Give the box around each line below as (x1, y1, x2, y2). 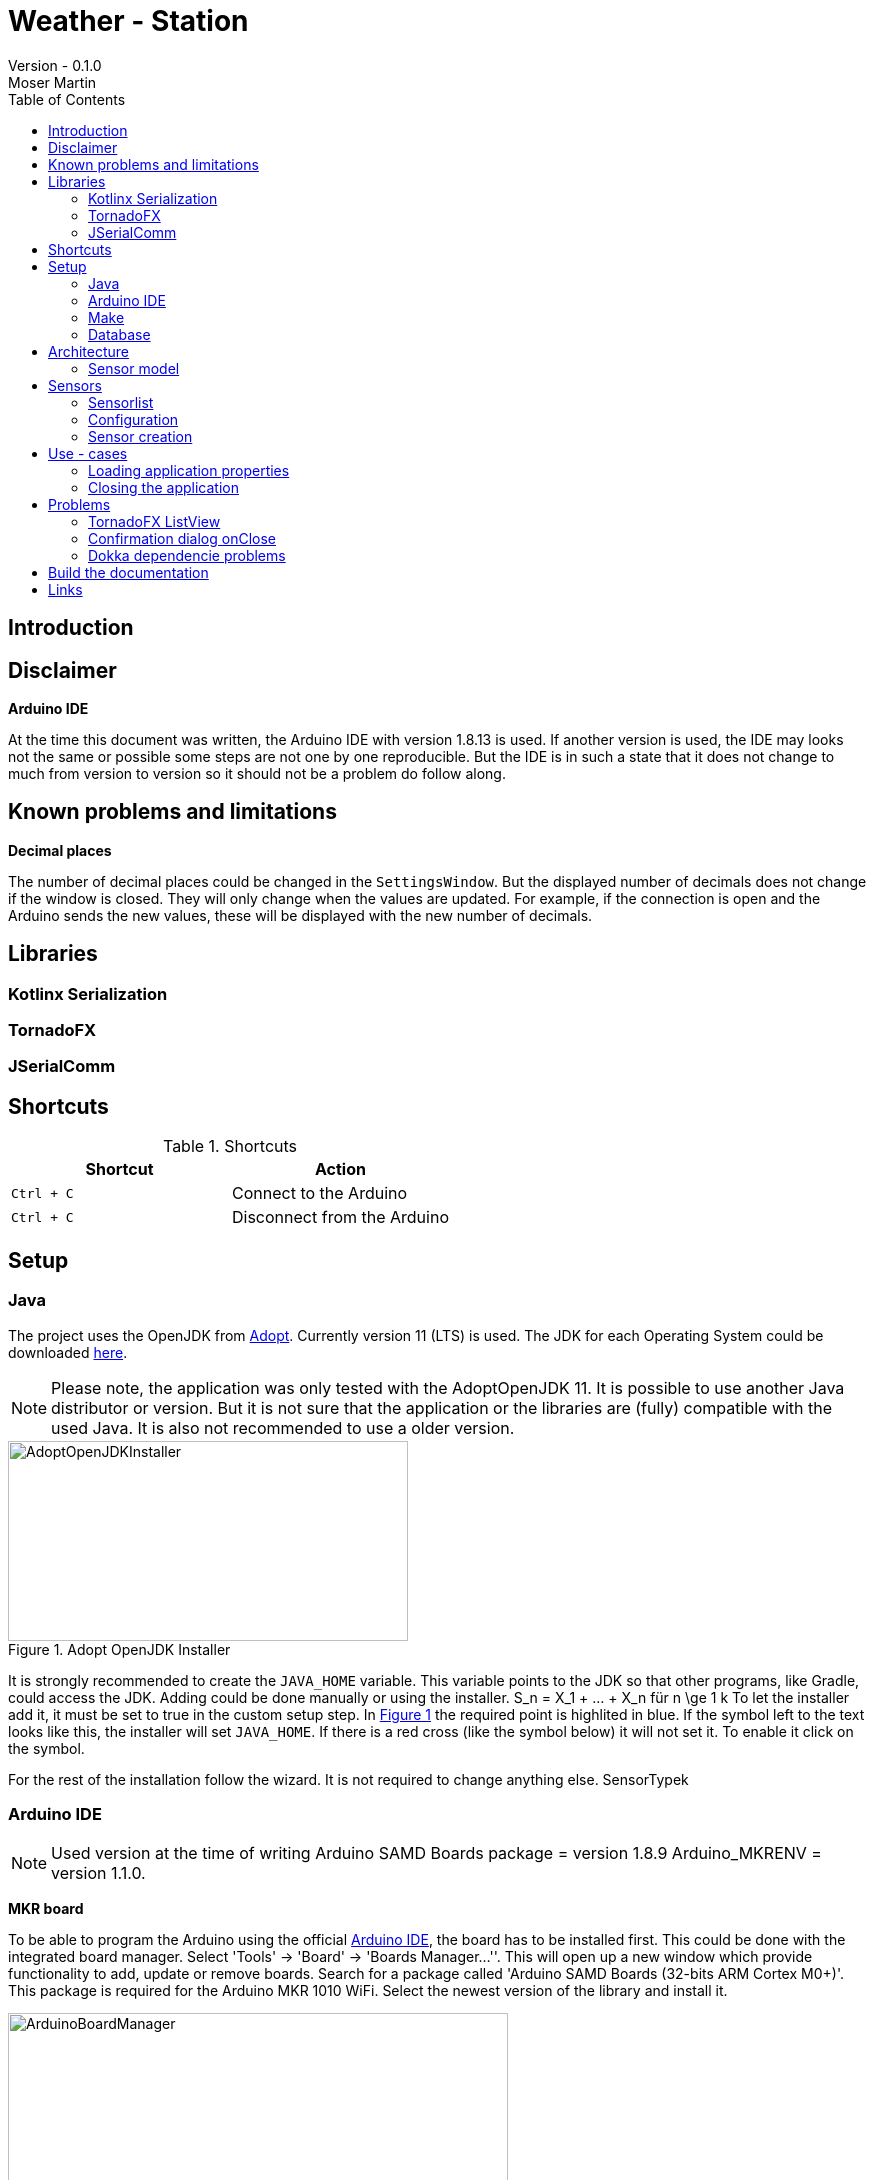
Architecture (48, 342, 130, 360)
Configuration (88, 410, 179, 428)
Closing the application (88, 478, 239, 496)
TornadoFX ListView (88, 512, 221, 530)
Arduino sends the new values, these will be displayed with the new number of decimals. (8, 906, 593, 924)
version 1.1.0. (51, 1863, 146, 1884)
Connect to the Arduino (232, 1183, 408, 1204)
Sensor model (88, 359, 180, 377)
